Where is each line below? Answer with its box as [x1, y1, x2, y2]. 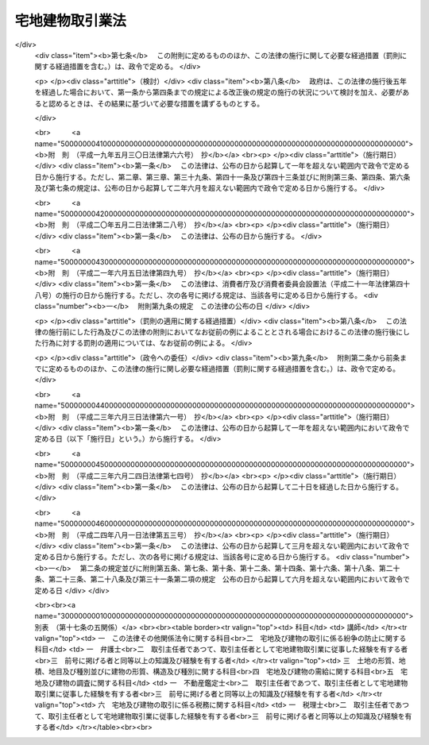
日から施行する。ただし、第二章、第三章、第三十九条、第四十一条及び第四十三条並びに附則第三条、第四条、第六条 [34, 172, 411, 182]
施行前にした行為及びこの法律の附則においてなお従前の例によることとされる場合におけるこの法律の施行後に [48, 326, 404, 337]
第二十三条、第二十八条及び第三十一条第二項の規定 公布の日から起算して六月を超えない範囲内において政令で [48, 574, 411, 584]
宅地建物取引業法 [14, 12, 127, 29]
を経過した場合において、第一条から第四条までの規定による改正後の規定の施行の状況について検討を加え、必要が [34, 87, 403, 97]
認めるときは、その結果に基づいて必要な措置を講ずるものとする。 [48, 98, 265, 108]
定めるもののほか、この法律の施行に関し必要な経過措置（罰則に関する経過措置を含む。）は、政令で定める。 [48, 364, 400, 373]
